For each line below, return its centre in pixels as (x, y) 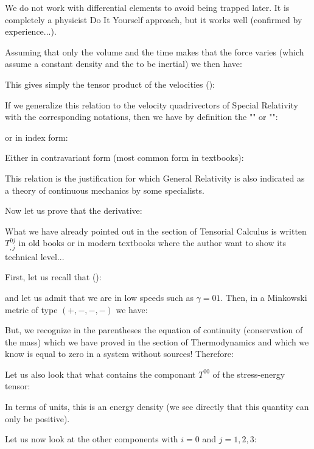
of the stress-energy (249, 374)
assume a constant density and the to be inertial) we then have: (124, 64)
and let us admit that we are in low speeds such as (99, 297)
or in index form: (37, 137)
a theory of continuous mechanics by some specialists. (105, 190)
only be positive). (37, 418)
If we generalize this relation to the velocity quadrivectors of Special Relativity (152, 104)
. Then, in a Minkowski (264, 297)
